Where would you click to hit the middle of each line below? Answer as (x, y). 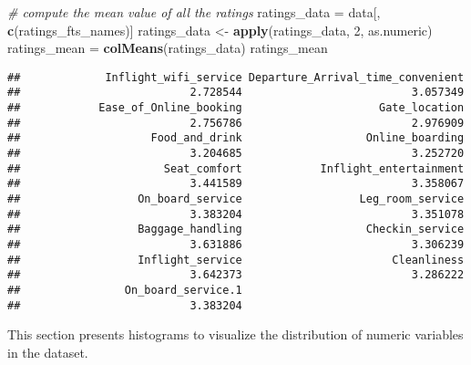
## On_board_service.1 (125, 290)
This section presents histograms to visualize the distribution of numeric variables (235, 334)
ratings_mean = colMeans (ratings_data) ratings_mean (168, 48)
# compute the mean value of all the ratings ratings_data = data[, (194, 12)
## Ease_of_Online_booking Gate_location (236, 108)
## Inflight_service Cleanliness (236, 260)
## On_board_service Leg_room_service (236, 199)
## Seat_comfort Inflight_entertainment (236, 168)
